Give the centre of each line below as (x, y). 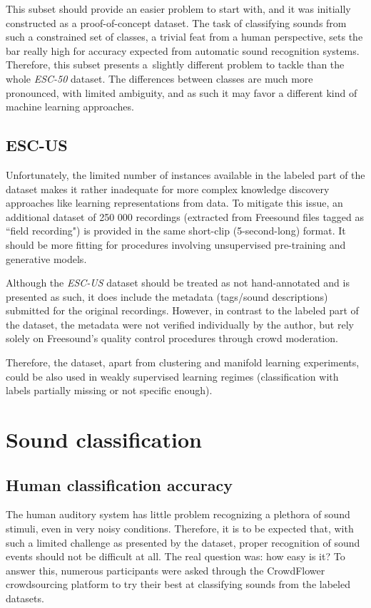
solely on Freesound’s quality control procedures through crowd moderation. (172, 338)
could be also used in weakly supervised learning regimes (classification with (172, 376)
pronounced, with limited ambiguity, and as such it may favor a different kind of (182, 92)
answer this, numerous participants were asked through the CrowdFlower (166, 570)
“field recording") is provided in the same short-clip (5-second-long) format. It (176, 231)
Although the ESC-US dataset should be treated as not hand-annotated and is (178, 283)
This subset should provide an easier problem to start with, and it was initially (178, 9)
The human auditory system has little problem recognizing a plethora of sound (178, 514)
